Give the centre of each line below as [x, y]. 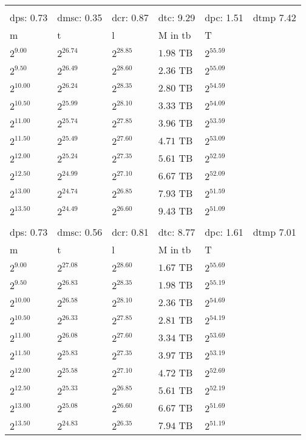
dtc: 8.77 [177, 232]
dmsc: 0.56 [80, 232]
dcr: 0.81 [130, 232]
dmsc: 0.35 [80, 17]
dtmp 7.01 [274, 232]
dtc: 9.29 [177, 17]
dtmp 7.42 [274, 17]
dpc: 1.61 [224, 232]
